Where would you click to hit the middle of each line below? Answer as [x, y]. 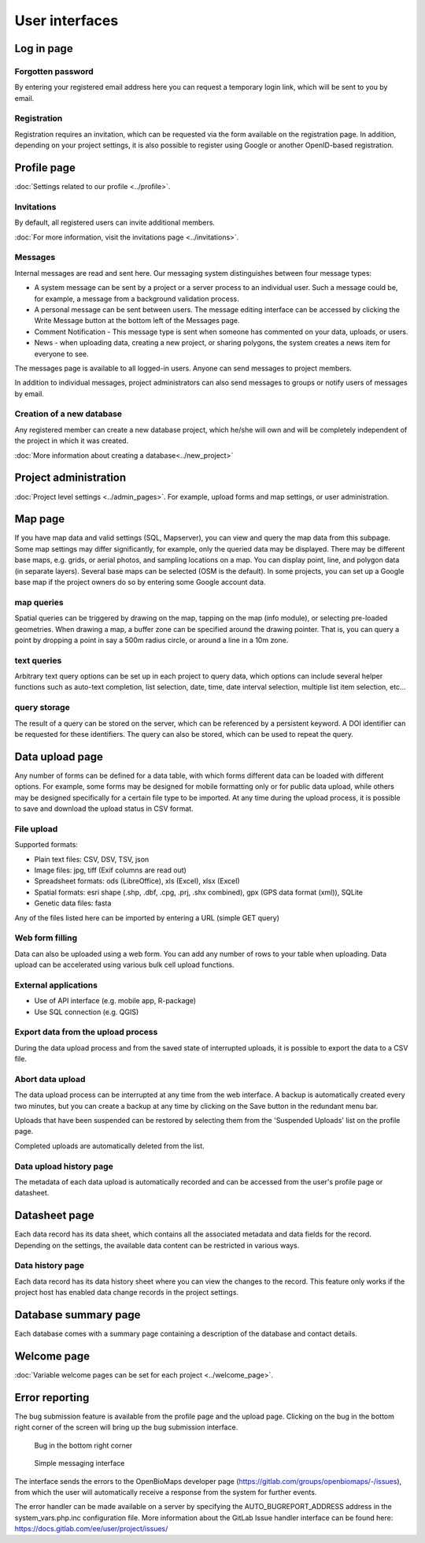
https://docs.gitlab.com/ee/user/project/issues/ [91, 1529]
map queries [39, 602]
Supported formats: [46, 845]
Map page [40, 519]
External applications [56, 985]
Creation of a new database [68, 414]
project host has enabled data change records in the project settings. [127, 1292]
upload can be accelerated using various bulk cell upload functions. [124, 965]
